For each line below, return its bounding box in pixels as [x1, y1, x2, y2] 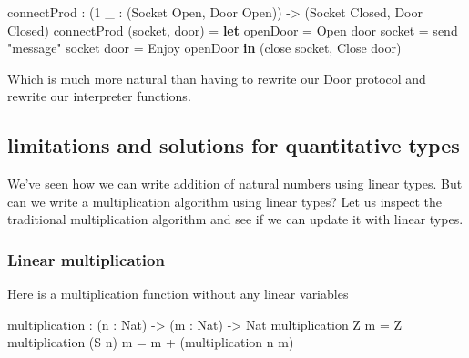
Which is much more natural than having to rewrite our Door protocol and [7, 68, 426, 87]
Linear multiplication [7, 248, 165, 271]
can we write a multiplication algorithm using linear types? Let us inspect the [7, 191, 442, 210]
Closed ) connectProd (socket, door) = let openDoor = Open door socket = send [7, 20, 458, 39]
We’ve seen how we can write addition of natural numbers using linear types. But [7, 174, 463, 193]
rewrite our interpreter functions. [7, 87, 191, 106]
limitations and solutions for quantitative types [7, 131, 460, 159]
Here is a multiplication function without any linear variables [7, 284, 349, 303]
